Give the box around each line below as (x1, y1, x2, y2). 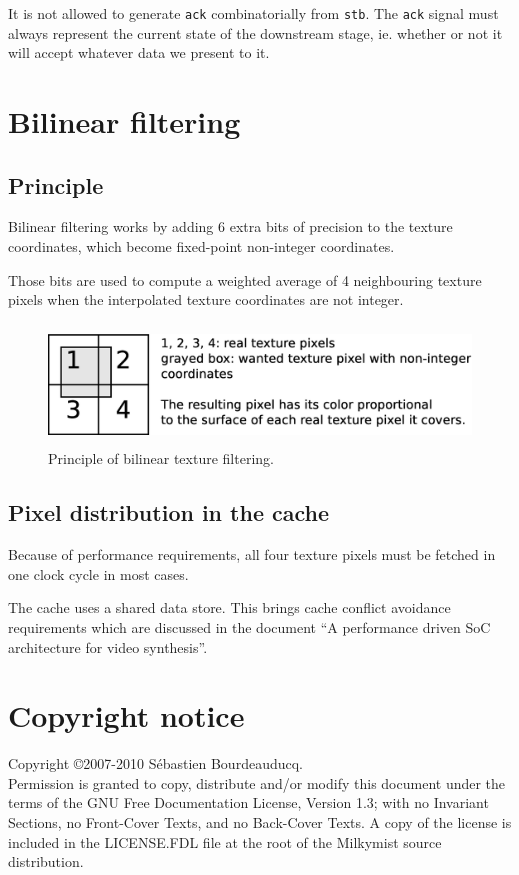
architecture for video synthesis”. (8, 636, 208, 657)
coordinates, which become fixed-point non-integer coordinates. (8, 236, 395, 257)
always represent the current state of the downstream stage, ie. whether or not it (8, 22, 503, 43)
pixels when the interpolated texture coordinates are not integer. (8, 289, 404, 310)
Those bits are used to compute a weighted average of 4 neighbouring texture (8, 269, 482, 290)
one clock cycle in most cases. (8, 563, 189, 584)
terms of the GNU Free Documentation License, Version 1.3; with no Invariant (8, 792, 489, 813)
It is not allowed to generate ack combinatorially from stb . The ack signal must (8, 3, 499, 23)
